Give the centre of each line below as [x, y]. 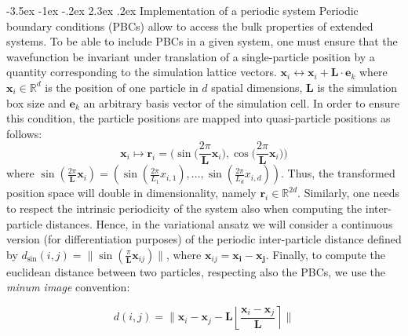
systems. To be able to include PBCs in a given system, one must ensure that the [202, 41]
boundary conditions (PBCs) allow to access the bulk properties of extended [190, 26]
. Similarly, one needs [349, 193]
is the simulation [357, 87]
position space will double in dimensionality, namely [131, 193]
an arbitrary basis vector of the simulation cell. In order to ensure [242, 102]
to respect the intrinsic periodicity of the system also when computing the [184, 208]
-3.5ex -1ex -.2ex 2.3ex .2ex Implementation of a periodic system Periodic [182, 10]
